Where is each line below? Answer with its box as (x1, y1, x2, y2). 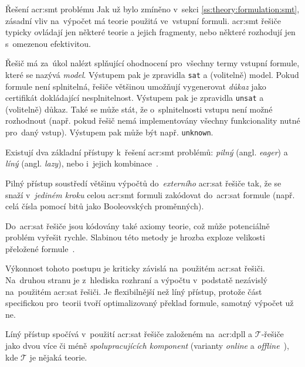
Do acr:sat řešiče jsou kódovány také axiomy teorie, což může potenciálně (5, 219, 270, 232)
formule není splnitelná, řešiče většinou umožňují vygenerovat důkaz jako (5, 80, 266, 92)
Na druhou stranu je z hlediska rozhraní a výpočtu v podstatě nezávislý (5, 274, 267, 286)
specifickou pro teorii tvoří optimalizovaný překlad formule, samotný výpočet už (5, 297, 294, 309)
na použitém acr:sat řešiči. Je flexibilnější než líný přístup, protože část (5, 285, 262, 297)
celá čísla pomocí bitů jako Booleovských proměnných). (5, 200, 204, 212)
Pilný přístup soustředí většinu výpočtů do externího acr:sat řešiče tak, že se (5, 176, 282, 189)
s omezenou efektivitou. (5, 37, 91, 49)
